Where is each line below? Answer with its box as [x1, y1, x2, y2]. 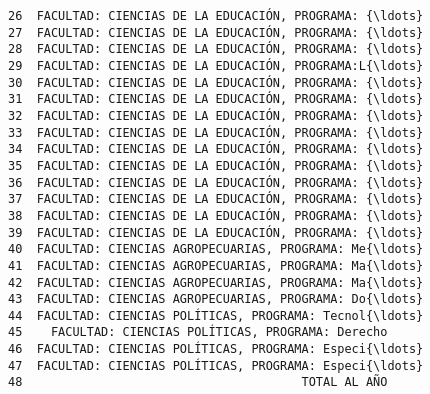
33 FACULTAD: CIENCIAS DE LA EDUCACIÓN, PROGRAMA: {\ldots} [8, 125, 424, 140]
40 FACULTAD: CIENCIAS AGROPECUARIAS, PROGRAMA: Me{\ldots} [8, 242, 424, 257]
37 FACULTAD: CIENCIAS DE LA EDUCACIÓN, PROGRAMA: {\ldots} [8, 192, 424, 207]
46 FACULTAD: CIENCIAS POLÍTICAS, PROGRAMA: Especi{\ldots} [8, 342, 424, 357]
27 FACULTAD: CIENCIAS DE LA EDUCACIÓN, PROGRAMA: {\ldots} [8, 25, 424, 40]
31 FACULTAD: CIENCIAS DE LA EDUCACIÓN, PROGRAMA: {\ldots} [8, 92, 424, 107]
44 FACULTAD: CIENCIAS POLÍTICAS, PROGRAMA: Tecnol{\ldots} [8, 308, 424, 323]
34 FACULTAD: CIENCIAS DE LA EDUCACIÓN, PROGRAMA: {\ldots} [8, 142, 424, 157]
